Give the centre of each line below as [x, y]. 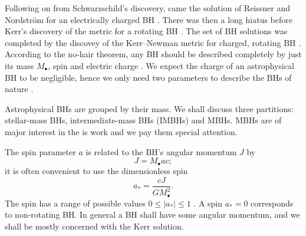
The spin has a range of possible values [75, 203]
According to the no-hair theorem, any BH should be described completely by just [153, 54]
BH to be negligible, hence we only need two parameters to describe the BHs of [148, 77]
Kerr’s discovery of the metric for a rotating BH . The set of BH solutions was [146, 31]
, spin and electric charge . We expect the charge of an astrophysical [171, 65]
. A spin [208, 203]
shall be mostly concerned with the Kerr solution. [94, 226]
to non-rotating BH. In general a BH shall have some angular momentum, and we [152, 214]
